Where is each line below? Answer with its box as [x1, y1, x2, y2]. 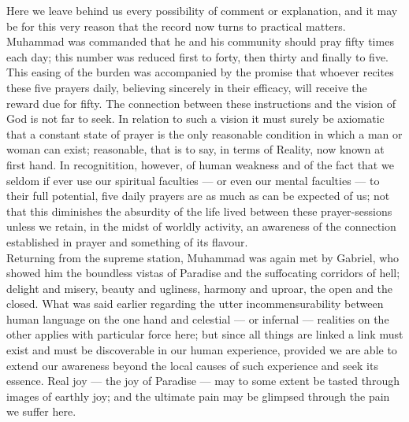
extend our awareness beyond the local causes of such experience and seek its [6, 357, 378, 373]
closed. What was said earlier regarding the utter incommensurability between [6, 295, 384, 312]
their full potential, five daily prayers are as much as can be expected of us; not [6, 187, 390, 204]
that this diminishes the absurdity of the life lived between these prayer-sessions [6, 202, 392, 219]
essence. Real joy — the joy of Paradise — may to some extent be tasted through [6, 372, 400, 389]
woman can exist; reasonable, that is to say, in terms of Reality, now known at [6, 141, 385, 157]
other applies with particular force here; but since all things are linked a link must [6, 326, 403, 342]
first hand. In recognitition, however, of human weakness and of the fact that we [6, 156, 394, 172]
